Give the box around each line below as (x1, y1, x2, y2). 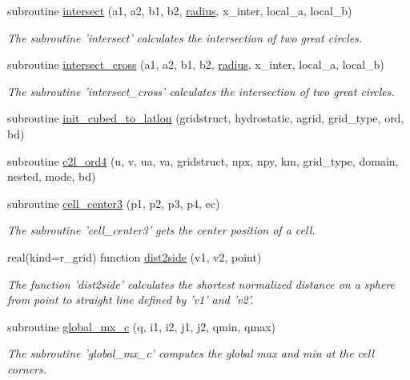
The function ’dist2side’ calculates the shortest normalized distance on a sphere (7, 275, 395, 292)
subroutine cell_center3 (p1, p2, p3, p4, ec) (7, 194, 220, 211)
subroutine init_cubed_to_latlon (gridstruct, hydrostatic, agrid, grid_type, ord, (7, 110, 404, 126)
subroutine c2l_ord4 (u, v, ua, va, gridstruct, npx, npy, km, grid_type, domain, (7, 152, 399, 169)
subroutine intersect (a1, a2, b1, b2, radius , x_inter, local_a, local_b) (7, 2, 352, 18)
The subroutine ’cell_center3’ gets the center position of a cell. (7, 222, 316, 238)
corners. (7, 360, 47, 377)
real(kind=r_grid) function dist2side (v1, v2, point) (7, 248, 262, 265)
